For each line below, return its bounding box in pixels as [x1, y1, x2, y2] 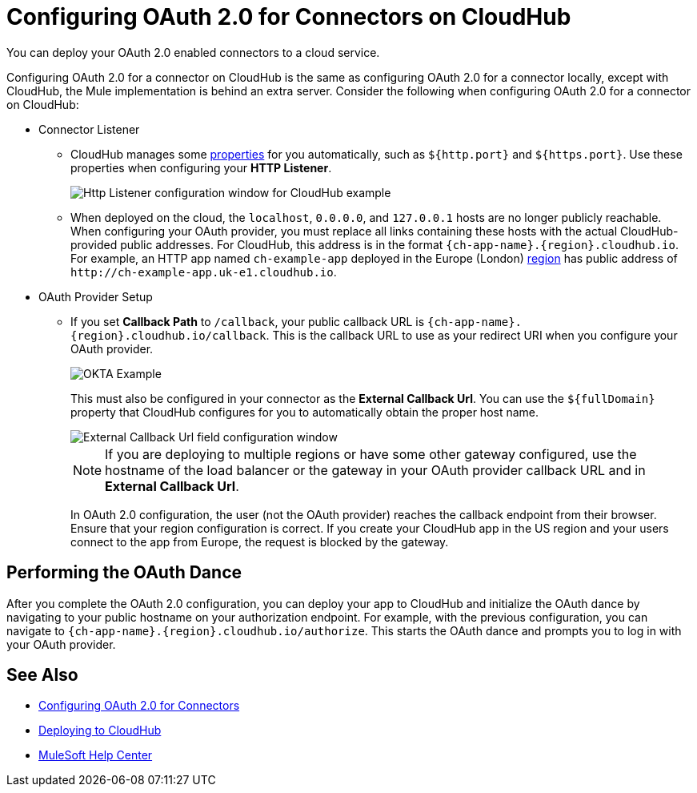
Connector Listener [38, 122, 140, 136]
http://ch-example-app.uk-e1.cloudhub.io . [70, 264, 337, 279]
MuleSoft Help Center [38, 748, 153, 763]
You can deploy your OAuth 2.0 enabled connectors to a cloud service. [6, 45, 380, 59]
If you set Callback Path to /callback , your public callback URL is [70, 314, 425, 328]
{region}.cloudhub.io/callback [70, 328, 266, 342]
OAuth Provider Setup [38, 289, 153, 304]
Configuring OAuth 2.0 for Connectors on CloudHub [6, 3, 571, 30]
